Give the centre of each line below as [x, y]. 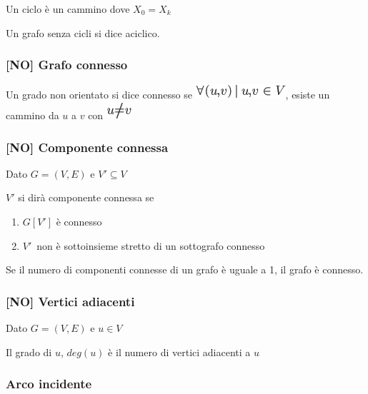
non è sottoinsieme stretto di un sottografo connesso [151, 245]
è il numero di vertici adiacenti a [179, 352]
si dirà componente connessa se [86, 197]
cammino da [33, 115]
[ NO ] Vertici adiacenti [70, 301]
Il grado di [29, 352]
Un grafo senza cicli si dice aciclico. [83, 32]
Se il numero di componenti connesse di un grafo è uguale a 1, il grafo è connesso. [185, 269]
